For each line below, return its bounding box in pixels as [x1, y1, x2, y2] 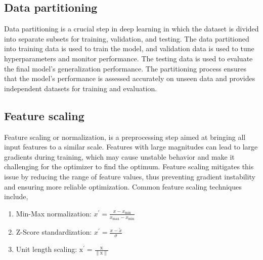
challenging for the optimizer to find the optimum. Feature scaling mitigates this [4, 161, 254, 172]
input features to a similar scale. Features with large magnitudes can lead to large [4, 141, 258, 152]
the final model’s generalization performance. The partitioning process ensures [4, 63, 246, 73]
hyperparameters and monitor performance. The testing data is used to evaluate [4, 53, 253, 63]
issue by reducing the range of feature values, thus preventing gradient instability [4, 171, 255, 181]
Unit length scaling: [16, 244, 77, 254]
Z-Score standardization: [16, 227, 92, 237]
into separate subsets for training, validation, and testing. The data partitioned [4, 33, 249, 44]
